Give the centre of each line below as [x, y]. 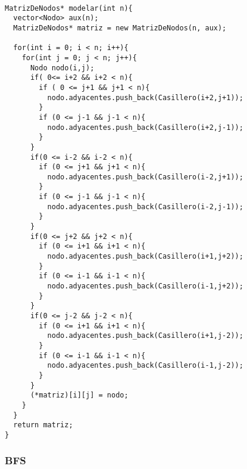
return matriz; [43, 425]
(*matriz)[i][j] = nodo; [79, 395]
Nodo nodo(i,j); [62, 68]
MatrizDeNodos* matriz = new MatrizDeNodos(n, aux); [120, 28]
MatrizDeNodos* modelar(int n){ [69, 8]
